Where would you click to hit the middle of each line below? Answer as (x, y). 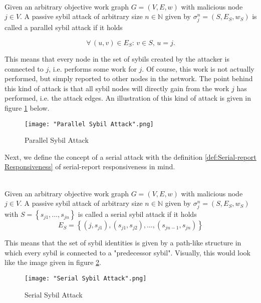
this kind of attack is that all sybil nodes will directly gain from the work (117, 88)
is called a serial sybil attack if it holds (137, 214)
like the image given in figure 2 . (53, 262)
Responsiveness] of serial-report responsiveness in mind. (90, 167)
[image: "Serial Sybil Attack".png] (86, 279)
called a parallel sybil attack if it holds (64, 27)
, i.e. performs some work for (93, 68)
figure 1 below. (27, 107)
